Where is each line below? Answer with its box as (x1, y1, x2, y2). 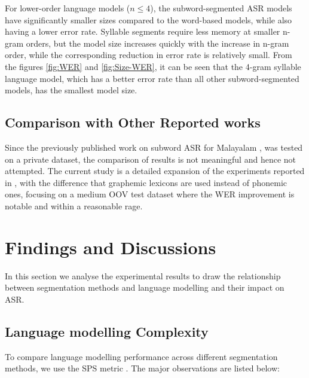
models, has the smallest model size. (5, 84, 137, 96)
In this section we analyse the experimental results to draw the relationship (5, 269, 281, 282)
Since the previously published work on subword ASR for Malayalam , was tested (5, 141, 303, 153)
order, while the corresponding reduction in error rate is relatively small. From (5, 48, 292, 61)
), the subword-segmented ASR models (150, 2, 292, 14)
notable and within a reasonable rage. (5, 199, 143, 212)
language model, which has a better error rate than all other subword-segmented (5, 72, 299, 84)
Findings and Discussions (5, 234, 216, 259)
